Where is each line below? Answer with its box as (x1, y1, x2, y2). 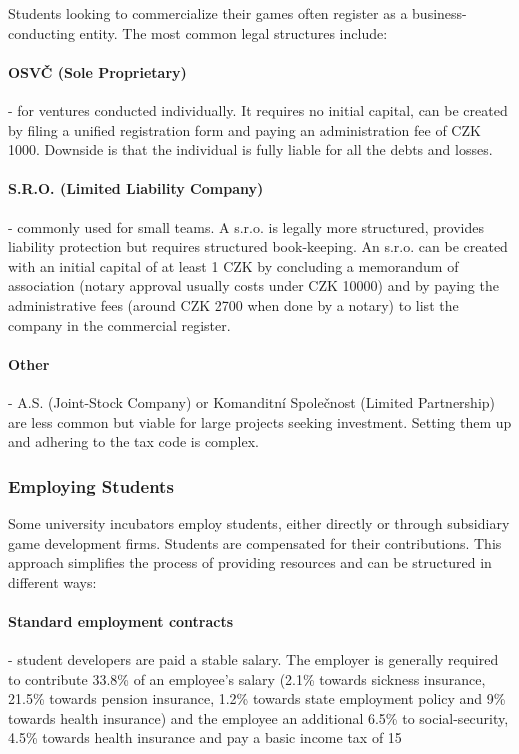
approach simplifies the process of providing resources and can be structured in (8, 552, 492, 573)
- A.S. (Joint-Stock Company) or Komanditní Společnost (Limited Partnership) (8, 391, 496, 412)
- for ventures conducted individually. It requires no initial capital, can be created (8, 99, 508, 120)
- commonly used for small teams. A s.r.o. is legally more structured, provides (8, 216, 484, 237)
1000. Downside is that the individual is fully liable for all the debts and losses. (8, 139, 493, 160)
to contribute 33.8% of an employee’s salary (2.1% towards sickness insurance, (8, 668, 486, 689)
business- (412, 3, 467, 23)
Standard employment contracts (8, 610, 234, 631)
